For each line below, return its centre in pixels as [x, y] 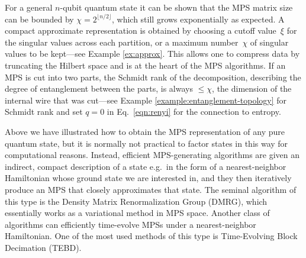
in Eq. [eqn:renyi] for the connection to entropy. [194, 112]
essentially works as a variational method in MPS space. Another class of [137, 213]
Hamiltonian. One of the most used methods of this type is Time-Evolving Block [151, 236]
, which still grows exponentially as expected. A [198, 19]
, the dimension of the [252, 88]
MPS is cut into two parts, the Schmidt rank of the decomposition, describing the [153, 77]
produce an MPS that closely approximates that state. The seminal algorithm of [151, 189]
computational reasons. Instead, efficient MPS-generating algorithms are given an [152, 155]
